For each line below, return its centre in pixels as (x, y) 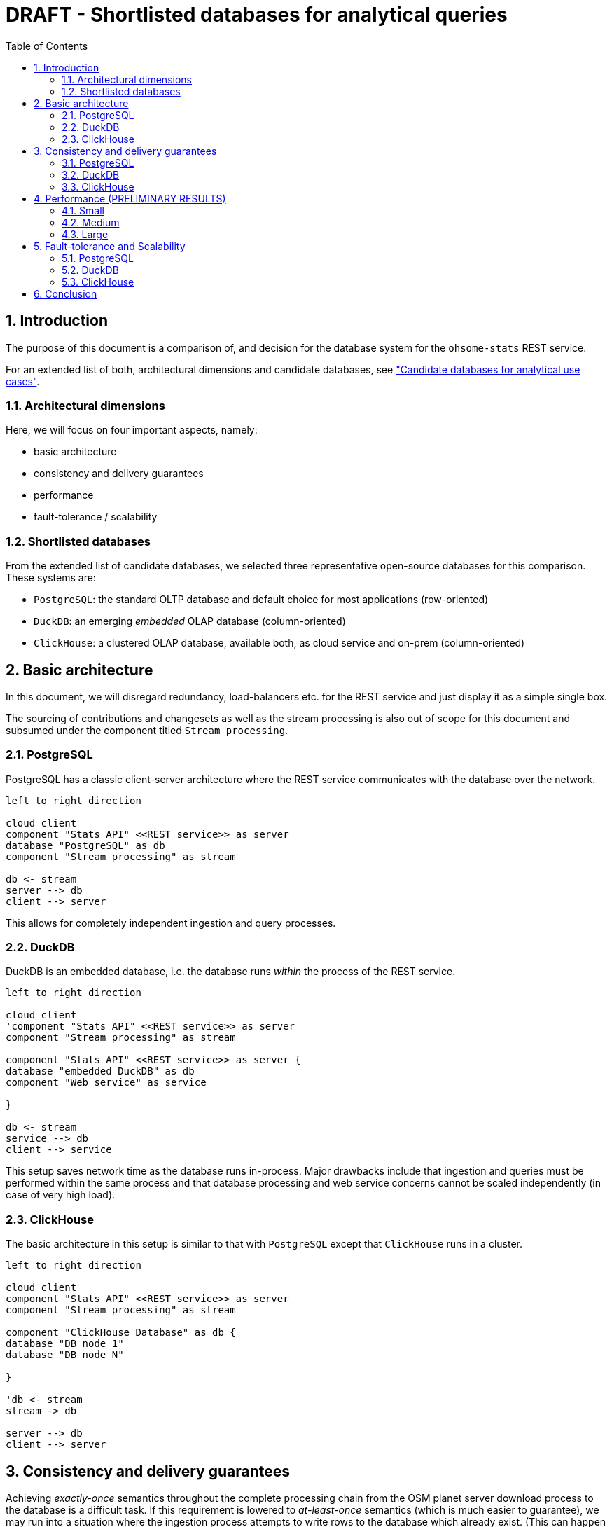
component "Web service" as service (106, 1083)
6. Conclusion (65, 293)
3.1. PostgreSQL (98, 163)
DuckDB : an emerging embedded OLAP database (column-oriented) (190, 621)
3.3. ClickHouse (98, 186)
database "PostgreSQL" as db (85, 845)
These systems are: (51, 578)
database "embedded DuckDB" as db (100, 1071)
